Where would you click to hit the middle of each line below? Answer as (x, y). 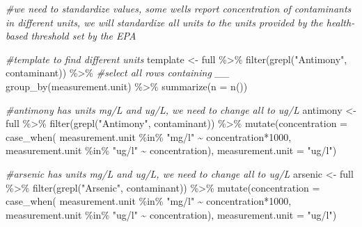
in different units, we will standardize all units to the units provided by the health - (180, 22)
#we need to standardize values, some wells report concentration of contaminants (179, 8)
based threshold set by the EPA (71, 36)
